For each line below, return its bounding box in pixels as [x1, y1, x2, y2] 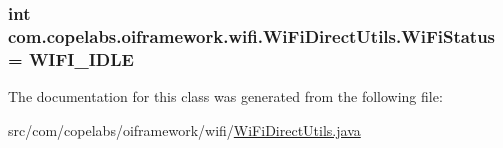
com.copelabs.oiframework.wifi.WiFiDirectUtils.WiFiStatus [8, 23, 496, 48]
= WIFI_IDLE [8, 46, 134, 71]
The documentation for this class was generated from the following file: [8, 86, 443, 107]
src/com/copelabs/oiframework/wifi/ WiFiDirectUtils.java [8, 119, 361, 140]
